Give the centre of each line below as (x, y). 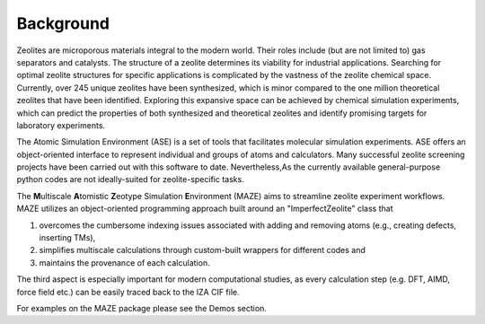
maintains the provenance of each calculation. (124, 263)
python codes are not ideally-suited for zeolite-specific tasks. (130, 180)
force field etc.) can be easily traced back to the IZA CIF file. (128, 292)
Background (63, 23)
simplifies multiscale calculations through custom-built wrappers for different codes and (202, 250)
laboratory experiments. (61, 125)
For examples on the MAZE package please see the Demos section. (141, 308)
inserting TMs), (67, 238)
